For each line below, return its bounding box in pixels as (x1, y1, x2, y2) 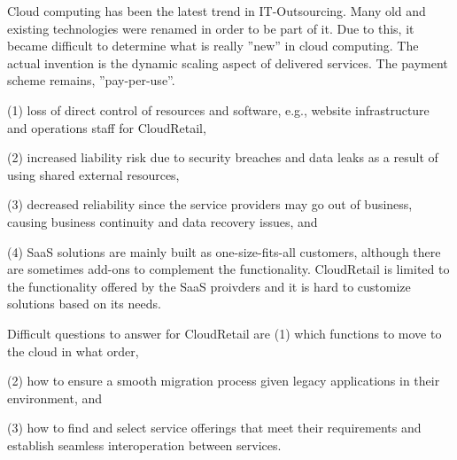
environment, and (7, 388, 103, 407)
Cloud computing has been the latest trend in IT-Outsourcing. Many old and (7, 2, 426, 19)
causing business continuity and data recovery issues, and (7, 212, 318, 230)
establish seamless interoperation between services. (7, 435, 282, 454)
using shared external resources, (7, 165, 180, 183)
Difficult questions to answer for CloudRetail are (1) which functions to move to (7, 324, 442, 342)
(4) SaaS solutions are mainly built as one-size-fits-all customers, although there (7, 242, 441, 261)
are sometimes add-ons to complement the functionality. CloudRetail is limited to (7, 260, 450, 278)
